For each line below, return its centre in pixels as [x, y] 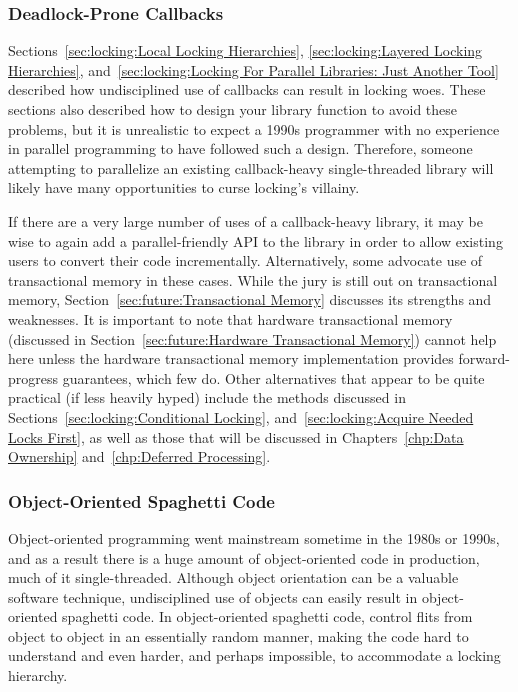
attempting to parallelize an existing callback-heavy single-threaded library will [251, 167]
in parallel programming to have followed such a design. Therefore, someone [240, 148]
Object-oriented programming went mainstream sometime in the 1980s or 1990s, [254, 537]
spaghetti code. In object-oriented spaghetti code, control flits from [267, 616]
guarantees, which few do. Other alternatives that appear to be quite [273, 377]
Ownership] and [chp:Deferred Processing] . [139, 456]
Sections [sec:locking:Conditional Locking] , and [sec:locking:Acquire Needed [241, 416]
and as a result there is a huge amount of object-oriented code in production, [244, 557]
